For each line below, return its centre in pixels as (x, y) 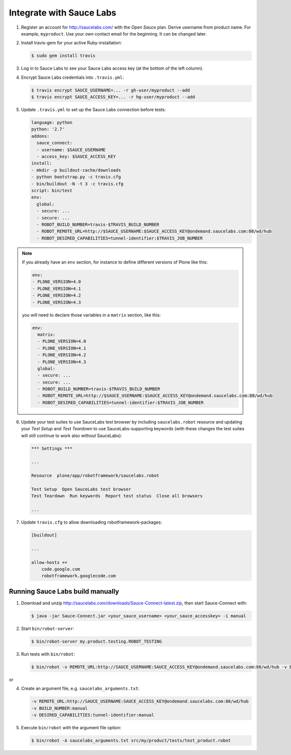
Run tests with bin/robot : (48, 654)
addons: (40, 136)
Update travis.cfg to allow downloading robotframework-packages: (92, 522)
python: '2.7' (48, 129)
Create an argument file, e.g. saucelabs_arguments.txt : (80, 688)
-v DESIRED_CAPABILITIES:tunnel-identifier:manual (93, 715)
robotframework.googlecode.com (79, 576)
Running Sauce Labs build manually (64, 591)
